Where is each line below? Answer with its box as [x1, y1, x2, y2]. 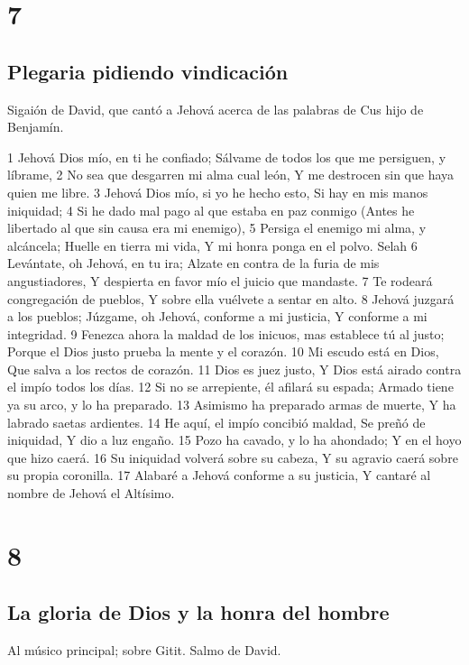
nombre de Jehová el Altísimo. [7, 484, 175, 503]
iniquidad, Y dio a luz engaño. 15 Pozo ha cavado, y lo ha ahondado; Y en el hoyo [7, 430, 462, 449]
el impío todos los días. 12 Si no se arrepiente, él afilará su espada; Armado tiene [7, 377, 454, 396]
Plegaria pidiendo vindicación [7, 57, 289, 85]
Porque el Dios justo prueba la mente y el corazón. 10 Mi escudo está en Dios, [7, 342, 439, 361]
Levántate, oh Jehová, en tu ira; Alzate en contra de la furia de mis [7, 254, 380, 272]
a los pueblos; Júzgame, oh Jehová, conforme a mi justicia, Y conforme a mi [7, 307, 428, 326]
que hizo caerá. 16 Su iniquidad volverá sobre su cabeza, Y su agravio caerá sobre [7, 448, 458, 466]
